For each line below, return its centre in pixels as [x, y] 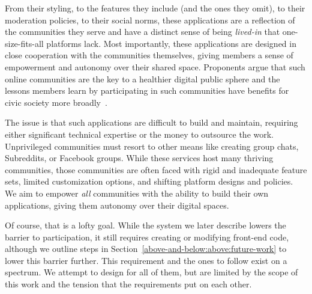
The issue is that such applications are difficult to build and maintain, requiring [151, 122]
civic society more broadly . [56, 102]
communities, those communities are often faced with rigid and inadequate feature [156, 169]
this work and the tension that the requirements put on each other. [128, 284]
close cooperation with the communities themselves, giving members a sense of [149, 55]
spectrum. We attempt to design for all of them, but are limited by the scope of [151, 272]
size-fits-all [24, 43]
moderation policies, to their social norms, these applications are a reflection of [150, 20]
